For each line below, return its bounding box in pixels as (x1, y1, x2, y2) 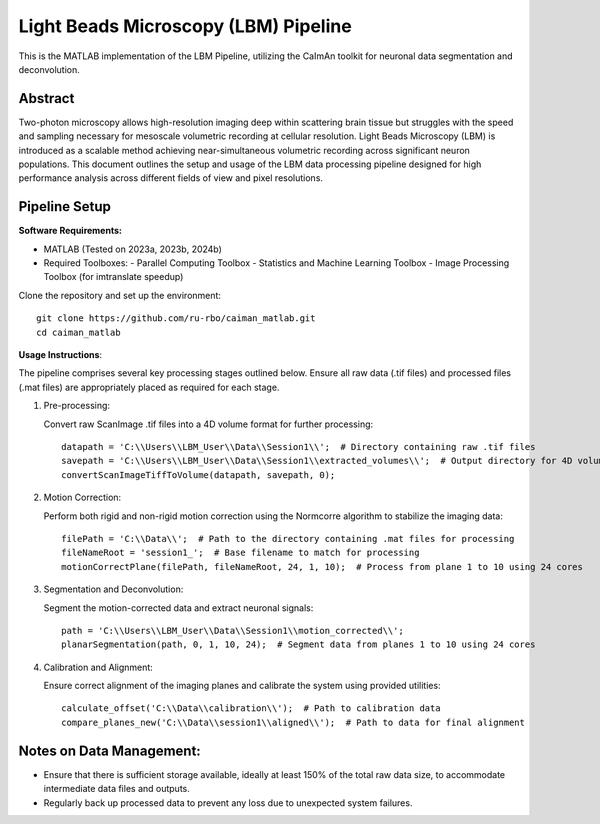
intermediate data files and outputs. (43, 783, 190, 795)
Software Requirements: (18, 225, 122, 237)
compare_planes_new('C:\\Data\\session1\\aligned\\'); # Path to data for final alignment (61, 716, 525, 728)
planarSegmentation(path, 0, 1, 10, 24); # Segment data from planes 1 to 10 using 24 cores (61, 639, 536, 650)
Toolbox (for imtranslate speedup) (43, 271, 184, 283)
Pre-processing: (43, 400, 110, 412)
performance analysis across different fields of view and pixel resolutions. (18, 172, 324, 184)
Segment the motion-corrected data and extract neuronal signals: (43, 601, 314, 614)
